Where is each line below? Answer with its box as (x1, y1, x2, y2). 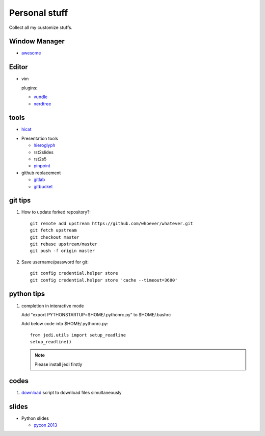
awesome (21, 50, 41, 56)
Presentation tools (21, 135, 58, 141)
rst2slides (33, 149, 54, 155)
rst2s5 (33, 156, 47, 162)
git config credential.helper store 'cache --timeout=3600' (30, 277, 178, 283)
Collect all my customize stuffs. (9, 25, 73, 30)
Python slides (21, 415, 49, 421)
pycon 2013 (33, 422, 57, 428)
